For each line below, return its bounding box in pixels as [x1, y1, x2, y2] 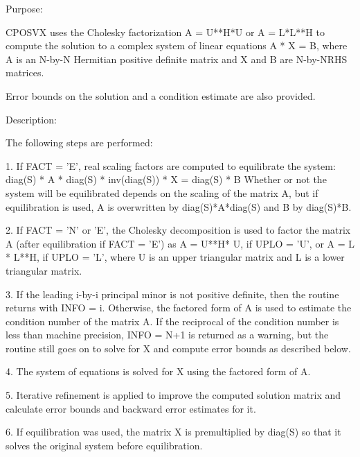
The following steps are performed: [6, 135, 153, 150]
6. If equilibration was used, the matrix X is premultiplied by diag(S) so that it [6, 424, 341, 439]
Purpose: [6, 1, 43, 15]
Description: [6, 112, 57, 126]
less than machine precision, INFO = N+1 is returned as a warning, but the [6, 327, 329, 342]
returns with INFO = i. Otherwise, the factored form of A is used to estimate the [6, 300, 352, 315]
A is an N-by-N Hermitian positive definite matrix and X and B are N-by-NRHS [6, 51, 348, 66]
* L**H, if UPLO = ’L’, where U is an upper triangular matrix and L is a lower [6, 250, 345, 264]
